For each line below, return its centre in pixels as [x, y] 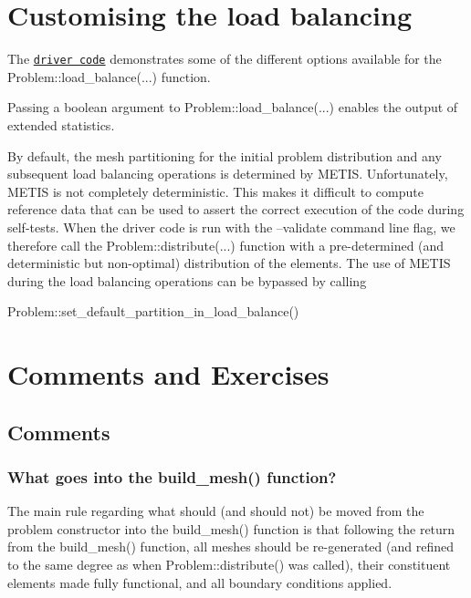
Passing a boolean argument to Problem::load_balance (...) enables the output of [233, 107]
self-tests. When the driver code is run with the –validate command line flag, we [231, 227]
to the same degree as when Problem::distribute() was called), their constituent [229, 565]
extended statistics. [61, 124]
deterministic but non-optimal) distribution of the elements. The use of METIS [229, 263]
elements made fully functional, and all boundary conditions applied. [200, 582]
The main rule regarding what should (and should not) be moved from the [216, 511]
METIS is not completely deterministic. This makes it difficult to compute [215, 191]
